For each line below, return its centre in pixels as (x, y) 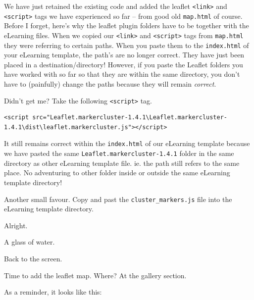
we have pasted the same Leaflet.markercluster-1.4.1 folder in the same (119, 153)
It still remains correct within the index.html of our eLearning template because (127, 143)
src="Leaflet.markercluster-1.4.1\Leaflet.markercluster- (130, 118)
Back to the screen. (33, 258)
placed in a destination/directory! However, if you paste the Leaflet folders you (124, 64)
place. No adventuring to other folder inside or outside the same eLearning (117, 173)
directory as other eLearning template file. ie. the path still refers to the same (122, 163)
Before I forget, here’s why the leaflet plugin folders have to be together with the (127, 25)
